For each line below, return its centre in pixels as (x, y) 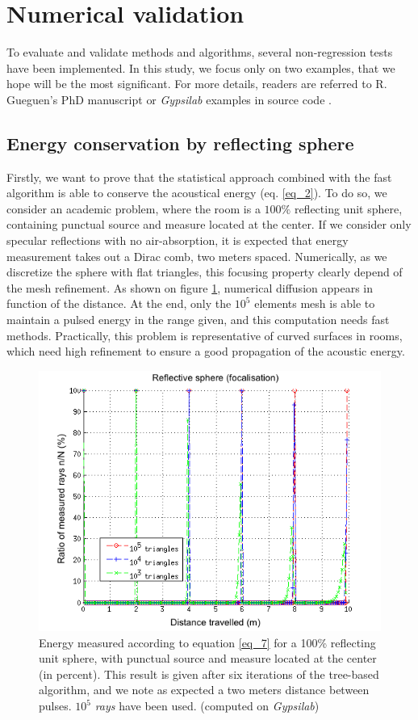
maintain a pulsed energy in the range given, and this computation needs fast (198, 320)
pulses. (55, 706)
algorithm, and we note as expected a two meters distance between (204, 690)
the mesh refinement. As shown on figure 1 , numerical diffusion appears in (190, 287)
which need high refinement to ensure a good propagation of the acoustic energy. (206, 351)
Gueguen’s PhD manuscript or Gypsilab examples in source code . (169, 99)
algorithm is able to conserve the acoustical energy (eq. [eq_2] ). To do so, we (197, 193)
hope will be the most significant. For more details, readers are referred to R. (197, 84)
